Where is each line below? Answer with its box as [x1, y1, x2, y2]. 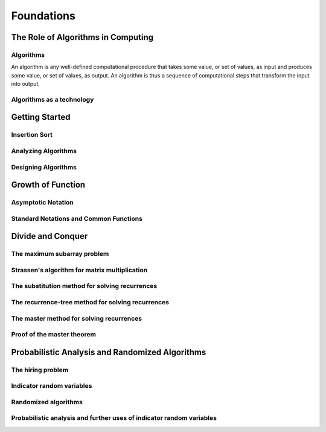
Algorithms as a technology [11, 95, 94, 103]
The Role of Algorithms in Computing [11, 32, 154, 42]
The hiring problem [11, 365, 69, 374]
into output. [11, 80, 40, 88]
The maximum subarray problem [11, 250, 109, 258]
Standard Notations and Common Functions [11, 214, 143, 223]
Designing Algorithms [11, 163, 77, 171]
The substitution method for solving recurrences [11, 282, 158, 290]
